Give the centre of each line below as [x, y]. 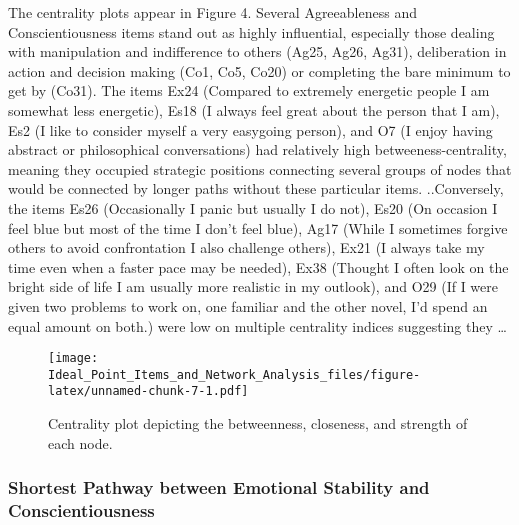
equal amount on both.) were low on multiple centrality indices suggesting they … [257, 325]
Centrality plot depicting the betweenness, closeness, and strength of [258, 423]
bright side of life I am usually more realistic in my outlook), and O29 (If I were [253, 286]
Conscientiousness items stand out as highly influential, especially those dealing [251, 31]
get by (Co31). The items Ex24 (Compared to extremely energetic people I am [249, 90]
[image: [73, 358]
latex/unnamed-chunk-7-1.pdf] [148, 391]
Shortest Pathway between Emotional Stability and [219, 487]
